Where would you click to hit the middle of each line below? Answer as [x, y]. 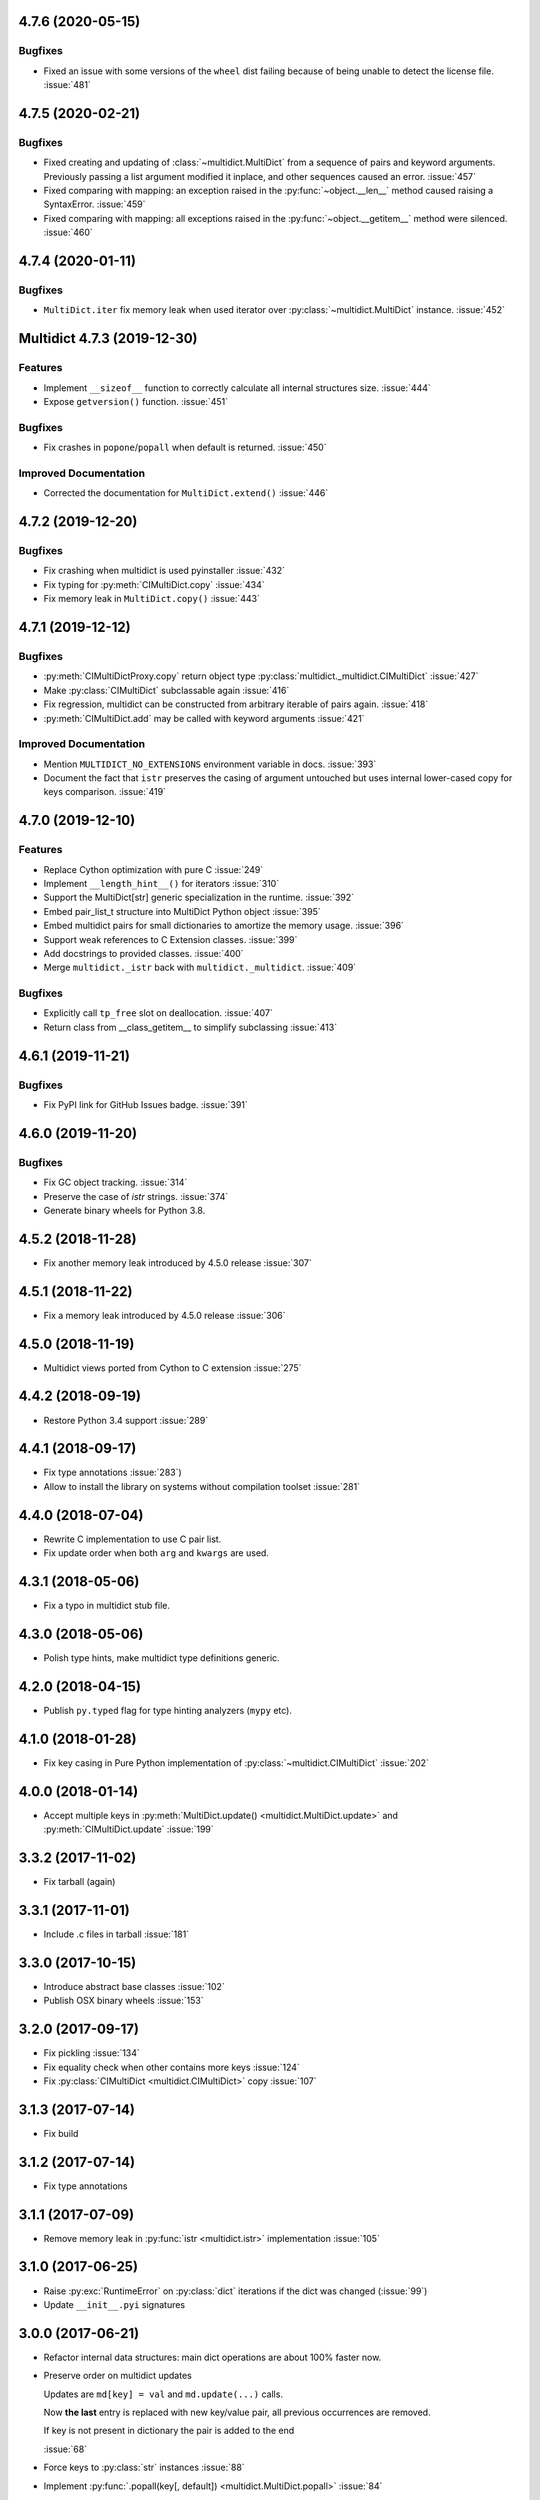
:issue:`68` [65, 2449]
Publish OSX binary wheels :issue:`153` [123, 2001]
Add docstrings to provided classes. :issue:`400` [143, 953]
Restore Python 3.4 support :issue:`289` [126, 1420]
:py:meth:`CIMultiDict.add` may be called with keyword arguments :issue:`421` [204, 718]
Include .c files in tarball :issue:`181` [116, 1934]
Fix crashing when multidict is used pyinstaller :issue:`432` [164, 571]
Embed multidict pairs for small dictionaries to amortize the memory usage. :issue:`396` [224, 926]
